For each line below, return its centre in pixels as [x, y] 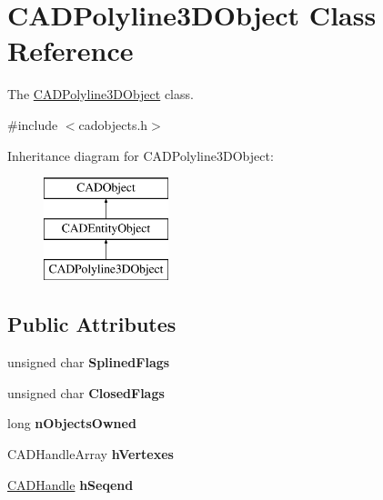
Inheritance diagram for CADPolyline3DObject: [141, 155]
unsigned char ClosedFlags [86, 392]
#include [33, 124]
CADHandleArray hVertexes [91, 454]
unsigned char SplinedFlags [89, 362]
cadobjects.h [113, 124]
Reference [71, 50]
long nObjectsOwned [72, 423]
